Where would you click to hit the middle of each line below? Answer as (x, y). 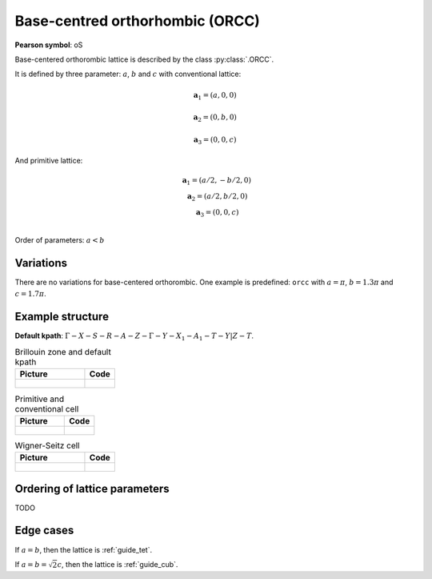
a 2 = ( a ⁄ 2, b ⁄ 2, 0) (217, 197)
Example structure (62, 316)
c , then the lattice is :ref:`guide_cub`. (118, 564)
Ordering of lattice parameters (92, 489)
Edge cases (44, 531)
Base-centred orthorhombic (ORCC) (137, 21)
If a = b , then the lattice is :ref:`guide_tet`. (83, 549)
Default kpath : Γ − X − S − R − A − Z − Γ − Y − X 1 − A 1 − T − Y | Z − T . (134, 336)
